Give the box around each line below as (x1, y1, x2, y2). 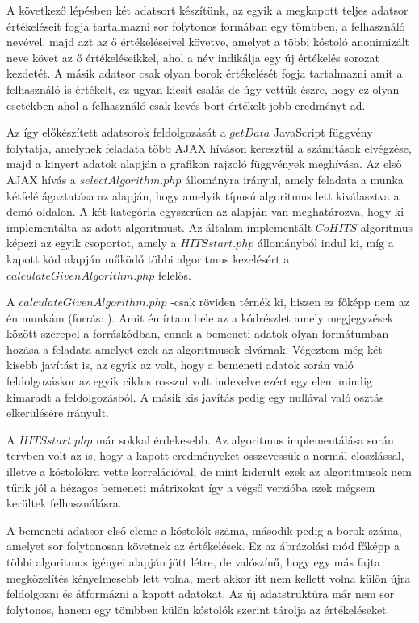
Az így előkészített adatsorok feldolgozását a (6, 124, 226, 141)
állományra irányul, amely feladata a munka (184, 170, 404, 187)
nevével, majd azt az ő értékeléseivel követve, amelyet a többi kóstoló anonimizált (6, 33, 410, 50)
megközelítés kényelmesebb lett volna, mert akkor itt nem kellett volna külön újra (6, 569, 411, 586)
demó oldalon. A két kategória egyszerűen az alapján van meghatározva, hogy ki (6, 203, 404, 220)
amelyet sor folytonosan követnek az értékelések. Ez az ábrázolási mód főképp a (6, 537, 400, 554)
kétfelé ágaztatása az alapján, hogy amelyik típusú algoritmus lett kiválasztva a (6, 187, 400, 204)
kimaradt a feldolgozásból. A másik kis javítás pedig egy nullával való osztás (6, 388, 384, 405)
